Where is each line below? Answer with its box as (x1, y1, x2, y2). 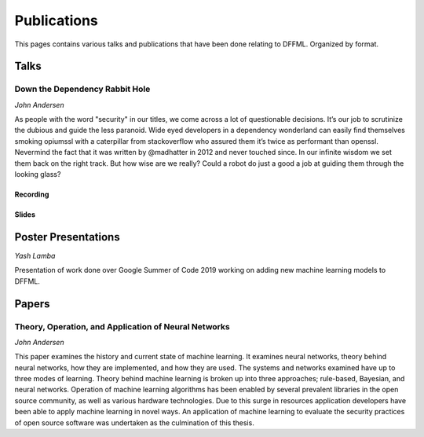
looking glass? (14, 170, 61, 179)
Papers (14, 297, 50, 310)
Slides (14, 210, 35, 219)
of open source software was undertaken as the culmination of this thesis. (14, 417, 254, 428)
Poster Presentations (14, 230, 121, 244)
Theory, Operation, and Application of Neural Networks (14, 321, 231, 332)
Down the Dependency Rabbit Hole (14, 83, 151, 94)
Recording (14, 189, 49, 200)
